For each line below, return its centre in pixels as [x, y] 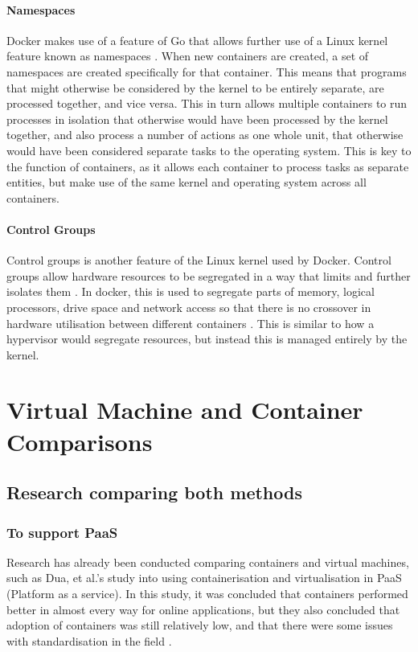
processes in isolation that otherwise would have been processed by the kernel [197, 119]
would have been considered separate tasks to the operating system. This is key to [209, 150]
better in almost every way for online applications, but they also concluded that [203, 609]
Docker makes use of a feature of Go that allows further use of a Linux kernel [197, 40]
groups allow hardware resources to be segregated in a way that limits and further [209, 275]
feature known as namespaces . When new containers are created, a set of [188, 56]
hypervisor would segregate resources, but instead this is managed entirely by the [207, 339]
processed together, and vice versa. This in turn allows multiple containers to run [207, 103]
